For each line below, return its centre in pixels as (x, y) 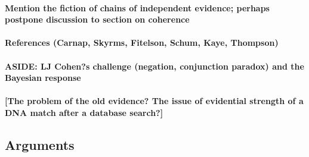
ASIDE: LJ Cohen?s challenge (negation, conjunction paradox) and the (154, 66)
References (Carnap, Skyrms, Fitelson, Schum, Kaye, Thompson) (142, 43)
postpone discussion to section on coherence (97, 19)
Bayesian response (43, 78)
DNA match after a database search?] (84, 112)
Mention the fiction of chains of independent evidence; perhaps (137, 7)
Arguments (40, 144)
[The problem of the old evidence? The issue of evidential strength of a (154, 101)
